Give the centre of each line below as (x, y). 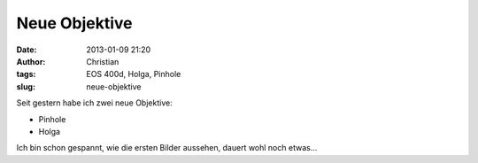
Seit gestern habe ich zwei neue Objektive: (94, 103)
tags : (26, 74)
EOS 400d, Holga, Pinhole (134, 74)
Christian (103, 61)
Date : (27, 50)
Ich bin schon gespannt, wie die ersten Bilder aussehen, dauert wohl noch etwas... (167, 148)
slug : (26, 86)
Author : (31, 61)
